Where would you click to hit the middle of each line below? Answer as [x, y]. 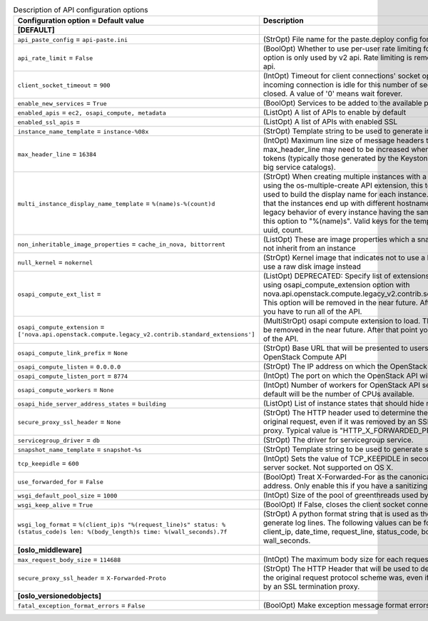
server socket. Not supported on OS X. [328, 468]
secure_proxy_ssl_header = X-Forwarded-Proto [92, 578]
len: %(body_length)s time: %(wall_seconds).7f [149, 532]
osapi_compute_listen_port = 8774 [73, 376]
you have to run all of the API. [312, 312]
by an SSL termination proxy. [311, 587]
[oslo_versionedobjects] [59, 596]
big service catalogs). [300, 168]
